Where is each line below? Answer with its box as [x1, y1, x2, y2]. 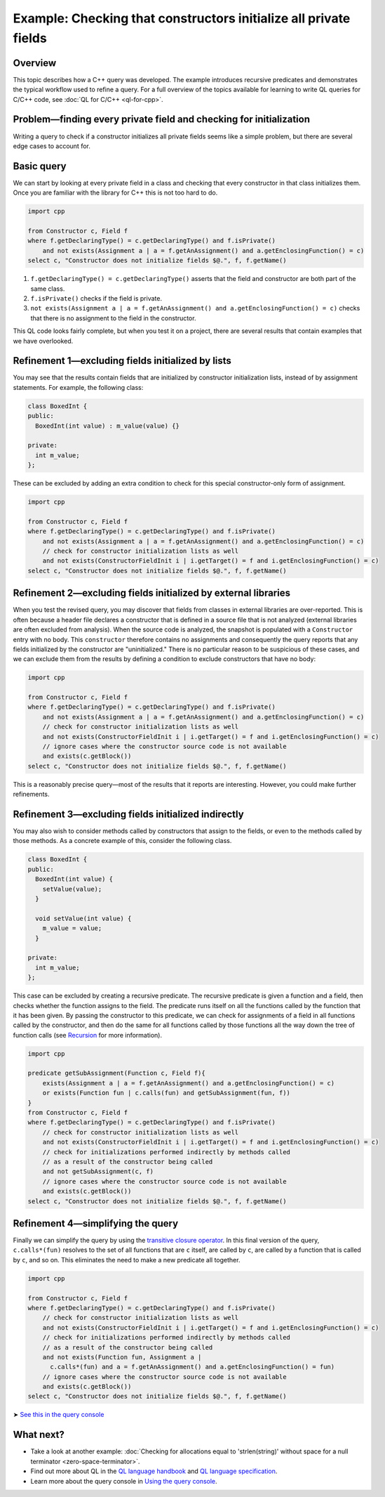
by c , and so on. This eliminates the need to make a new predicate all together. [13, 1255, 241, 1264]
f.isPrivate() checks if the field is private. [30, 294, 163, 302]
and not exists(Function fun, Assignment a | [42, 1353, 202, 1361]
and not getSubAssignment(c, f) [42, 1168, 154, 1176]
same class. [30, 285, 65, 293]
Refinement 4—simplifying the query [13, 1217, 179, 1229]
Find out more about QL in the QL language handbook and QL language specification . [30, 1467, 278, 1475]
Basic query [13, 160, 67, 172]
